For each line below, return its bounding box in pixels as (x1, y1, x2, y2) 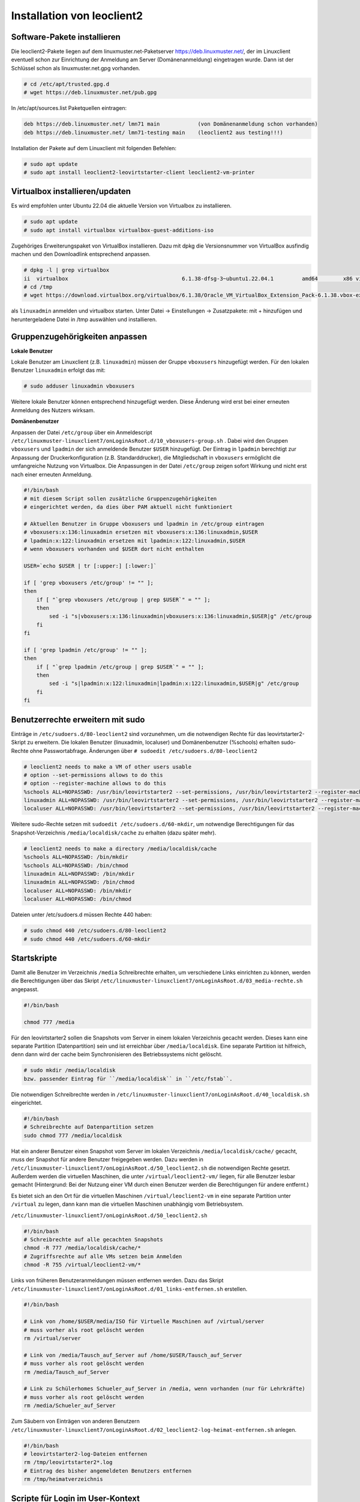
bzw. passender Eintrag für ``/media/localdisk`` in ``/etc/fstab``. (23, 1075, 233, 1082)
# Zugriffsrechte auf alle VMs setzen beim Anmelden (23, 1253, 182, 1260)
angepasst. (11, 985, 39, 993)
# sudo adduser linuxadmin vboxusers (23, 383, 135, 390)
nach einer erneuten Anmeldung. (11, 470, 93, 478)
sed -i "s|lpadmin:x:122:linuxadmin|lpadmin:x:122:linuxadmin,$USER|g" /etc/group (49, 680, 299, 687)
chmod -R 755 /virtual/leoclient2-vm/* (23, 1262, 141, 1268)
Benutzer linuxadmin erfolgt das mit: (11, 366, 106, 374)
